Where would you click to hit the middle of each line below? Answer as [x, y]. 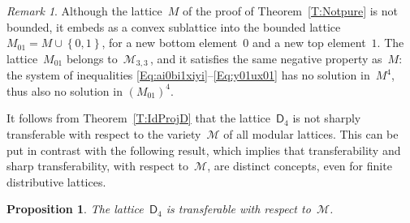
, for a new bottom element [170, 43]
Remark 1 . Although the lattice [84, 11]
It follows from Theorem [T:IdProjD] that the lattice [138, 118]
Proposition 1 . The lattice [75, 209]
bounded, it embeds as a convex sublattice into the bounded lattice [174, 26]
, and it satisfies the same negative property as [266, 58]
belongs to [92, 58]
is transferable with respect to [238, 209]
